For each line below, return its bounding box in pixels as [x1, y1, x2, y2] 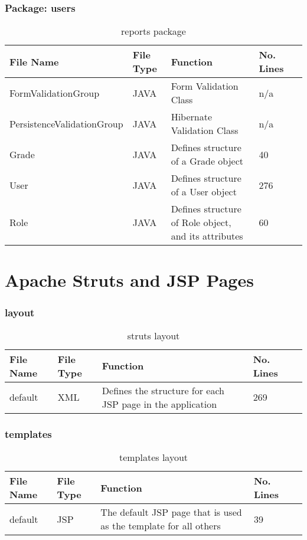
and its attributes [171, 229, 243, 243]
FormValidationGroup [9, 86, 100, 100]
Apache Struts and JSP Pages [5, 268, 254, 292]
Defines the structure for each [102, 383, 225, 397]
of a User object [171, 185, 237, 199]
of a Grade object [171, 154, 244, 168]
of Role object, [171, 215, 231, 230]
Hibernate [171, 110, 213, 124]
